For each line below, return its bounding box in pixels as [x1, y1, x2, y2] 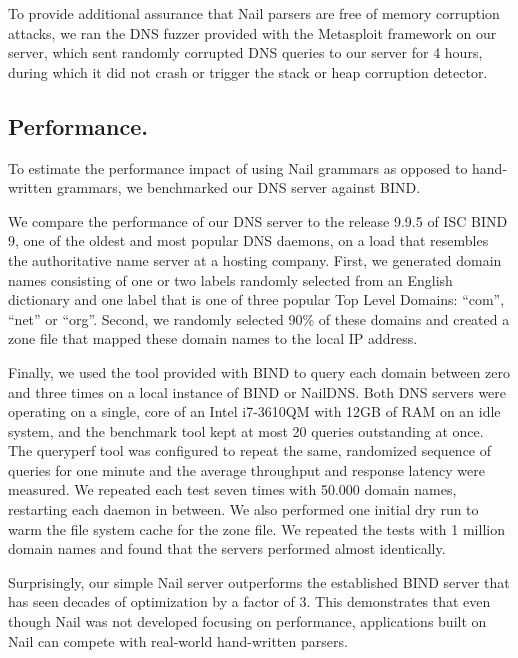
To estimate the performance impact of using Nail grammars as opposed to [8, 157, 468, 178]
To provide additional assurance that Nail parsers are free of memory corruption [8, 3, 500, 23]
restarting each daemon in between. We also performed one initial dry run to [8, 499, 479, 520]
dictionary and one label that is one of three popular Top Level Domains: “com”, [8, 289, 505, 310]
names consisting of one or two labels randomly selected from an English [8, 269, 453, 290]
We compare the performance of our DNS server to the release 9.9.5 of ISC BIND [8, 210, 508, 231]
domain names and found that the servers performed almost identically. [8, 538, 446, 559]
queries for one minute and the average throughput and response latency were [8, 459, 485, 480]
